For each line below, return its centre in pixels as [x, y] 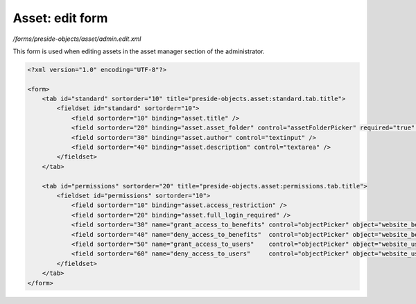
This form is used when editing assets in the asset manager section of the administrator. [139, 51]
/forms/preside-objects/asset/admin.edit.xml [77, 39]
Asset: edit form [60, 18]
